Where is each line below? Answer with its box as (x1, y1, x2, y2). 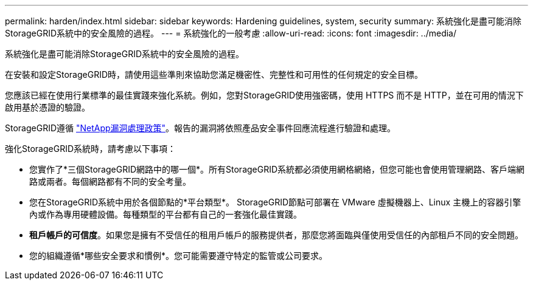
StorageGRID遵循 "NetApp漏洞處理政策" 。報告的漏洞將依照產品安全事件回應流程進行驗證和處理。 (5, 123, 396, 133)
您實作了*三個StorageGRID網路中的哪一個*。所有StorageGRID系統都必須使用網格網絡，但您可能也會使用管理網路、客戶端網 (29, 164, 525, 174)
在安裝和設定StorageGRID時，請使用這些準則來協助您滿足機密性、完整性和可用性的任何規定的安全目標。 (5, 69, 423, 80)
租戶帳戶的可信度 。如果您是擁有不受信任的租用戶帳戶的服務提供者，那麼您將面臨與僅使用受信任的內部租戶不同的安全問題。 (29, 230, 523, 240)
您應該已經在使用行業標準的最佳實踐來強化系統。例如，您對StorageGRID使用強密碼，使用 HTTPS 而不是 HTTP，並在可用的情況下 (5, 90, 524, 100)
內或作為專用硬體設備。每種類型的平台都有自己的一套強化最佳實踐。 (29, 209, 302, 219)
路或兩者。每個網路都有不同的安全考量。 (29, 176, 191, 187)
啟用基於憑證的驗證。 (5, 102, 90, 112)
